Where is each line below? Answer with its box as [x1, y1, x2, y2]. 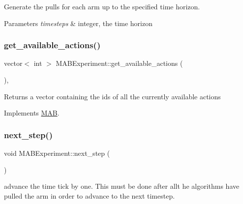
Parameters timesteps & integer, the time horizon [4, 18, 152, 28]
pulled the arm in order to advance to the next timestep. [4, 190, 175, 201]
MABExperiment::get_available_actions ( [56, 58, 183, 68]
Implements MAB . [4, 108, 60, 118]
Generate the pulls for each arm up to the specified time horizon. [4, 1, 200, 11]
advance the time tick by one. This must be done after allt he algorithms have [4, 181, 240, 191]
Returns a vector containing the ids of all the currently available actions [4, 91, 221, 101]
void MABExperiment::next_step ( [4, 148, 110, 158]
